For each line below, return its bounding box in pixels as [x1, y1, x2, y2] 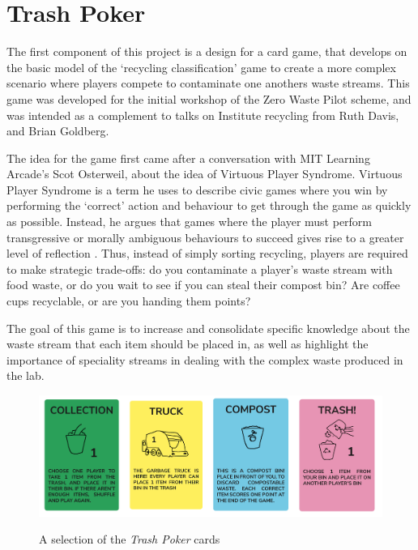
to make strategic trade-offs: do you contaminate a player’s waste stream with [6, 260, 393, 277]
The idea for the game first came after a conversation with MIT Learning [6, 149, 370, 166]
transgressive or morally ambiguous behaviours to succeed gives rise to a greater [6, 228, 404, 245]
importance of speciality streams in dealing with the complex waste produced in [6, 351, 403, 368]
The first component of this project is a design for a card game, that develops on [6, 43, 407, 60]
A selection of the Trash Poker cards [39, 531, 220, 548]
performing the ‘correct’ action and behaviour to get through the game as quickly [6, 197, 412, 214]
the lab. [6, 367, 45, 384]
